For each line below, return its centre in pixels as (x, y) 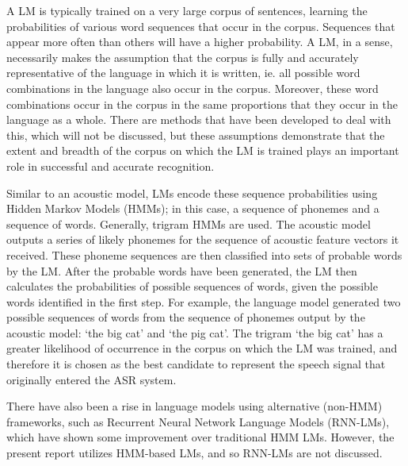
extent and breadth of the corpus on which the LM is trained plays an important (203, 150)
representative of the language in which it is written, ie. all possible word (183, 73)
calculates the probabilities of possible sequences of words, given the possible (192, 286)
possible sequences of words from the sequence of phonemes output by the (186, 317)
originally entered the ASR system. (92, 379)
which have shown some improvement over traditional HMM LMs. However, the (200, 437)
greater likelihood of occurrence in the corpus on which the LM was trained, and (202, 348)
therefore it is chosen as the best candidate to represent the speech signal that (196, 364)
